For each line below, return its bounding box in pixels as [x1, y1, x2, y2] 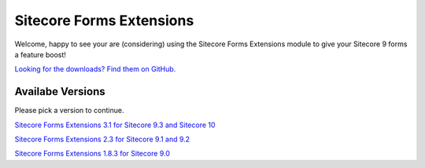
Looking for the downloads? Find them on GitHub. [14, 64, 176, 74]
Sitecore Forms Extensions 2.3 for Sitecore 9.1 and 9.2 [14, 134, 190, 144]
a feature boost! [14, 49, 67, 59]
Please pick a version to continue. [14, 106, 124, 115]
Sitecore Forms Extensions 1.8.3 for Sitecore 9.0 [14, 149, 171, 159]
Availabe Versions [14, 85, 105, 98]
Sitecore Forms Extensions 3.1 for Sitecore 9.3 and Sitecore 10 [14, 120, 216, 130]
